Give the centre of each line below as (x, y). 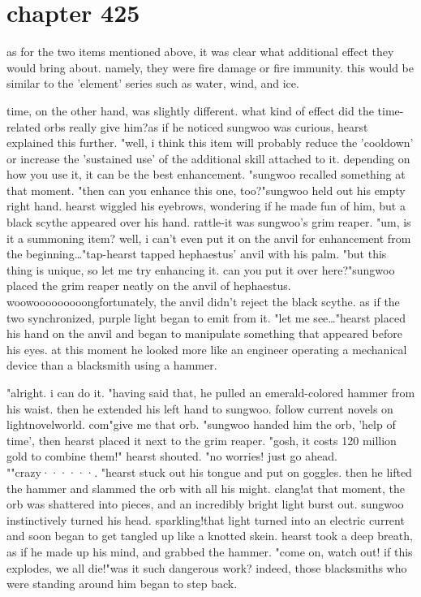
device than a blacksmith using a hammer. (112, 365)
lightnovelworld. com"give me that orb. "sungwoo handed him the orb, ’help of (201, 424)
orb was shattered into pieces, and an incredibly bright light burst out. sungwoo (205, 504)
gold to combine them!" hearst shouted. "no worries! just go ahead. (172, 456)
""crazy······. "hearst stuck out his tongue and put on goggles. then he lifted (209, 472)
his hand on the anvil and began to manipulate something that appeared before (204, 333)
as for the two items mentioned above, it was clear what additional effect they (200, 52)
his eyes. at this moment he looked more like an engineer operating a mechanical (207, 349)
